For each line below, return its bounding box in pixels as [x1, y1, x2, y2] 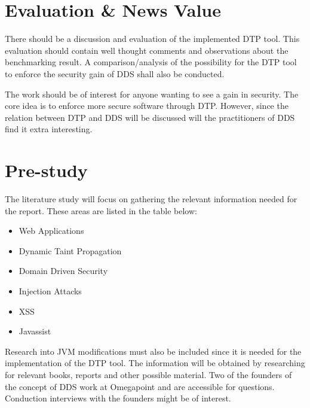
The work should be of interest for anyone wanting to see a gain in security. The [5, 87, 299, 100]
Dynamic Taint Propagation [19, 244, 122, 257]
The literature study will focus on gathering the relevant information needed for [5, 193, 297, 205]
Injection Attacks [19, 284, 82, 297]
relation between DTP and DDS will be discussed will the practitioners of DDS [5, 111, 295, 123]
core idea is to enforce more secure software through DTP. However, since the [5, 99, 288, 112]
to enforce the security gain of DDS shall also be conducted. [5, 67, 225, 80]
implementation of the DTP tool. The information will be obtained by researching [5, 357, 305, 369]
